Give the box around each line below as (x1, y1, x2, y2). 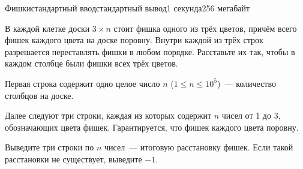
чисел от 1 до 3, (221, 109, 281, 122)
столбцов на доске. (5, 89, 74, 101)
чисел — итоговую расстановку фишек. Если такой (104, 141, 293, 153)
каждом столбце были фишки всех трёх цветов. (5, 57, 178, 70)
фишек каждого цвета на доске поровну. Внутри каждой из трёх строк (5, 34, 263, 46)
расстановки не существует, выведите (5, 152, 142, 165)
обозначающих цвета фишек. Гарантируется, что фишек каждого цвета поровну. (5, 120, 299, 133)
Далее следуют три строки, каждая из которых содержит (5, 109, 212, 122)
